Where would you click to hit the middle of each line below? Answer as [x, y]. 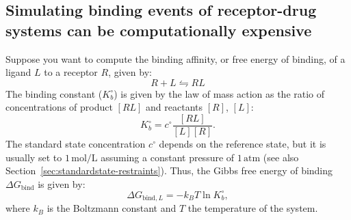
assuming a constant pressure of [168, 157]
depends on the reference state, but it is [243, 144]
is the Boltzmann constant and [112, 208]
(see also [281, 157]
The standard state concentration [76, 144]
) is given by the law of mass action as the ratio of [219, 93]
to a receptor [71, 72]
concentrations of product [59, 107]
